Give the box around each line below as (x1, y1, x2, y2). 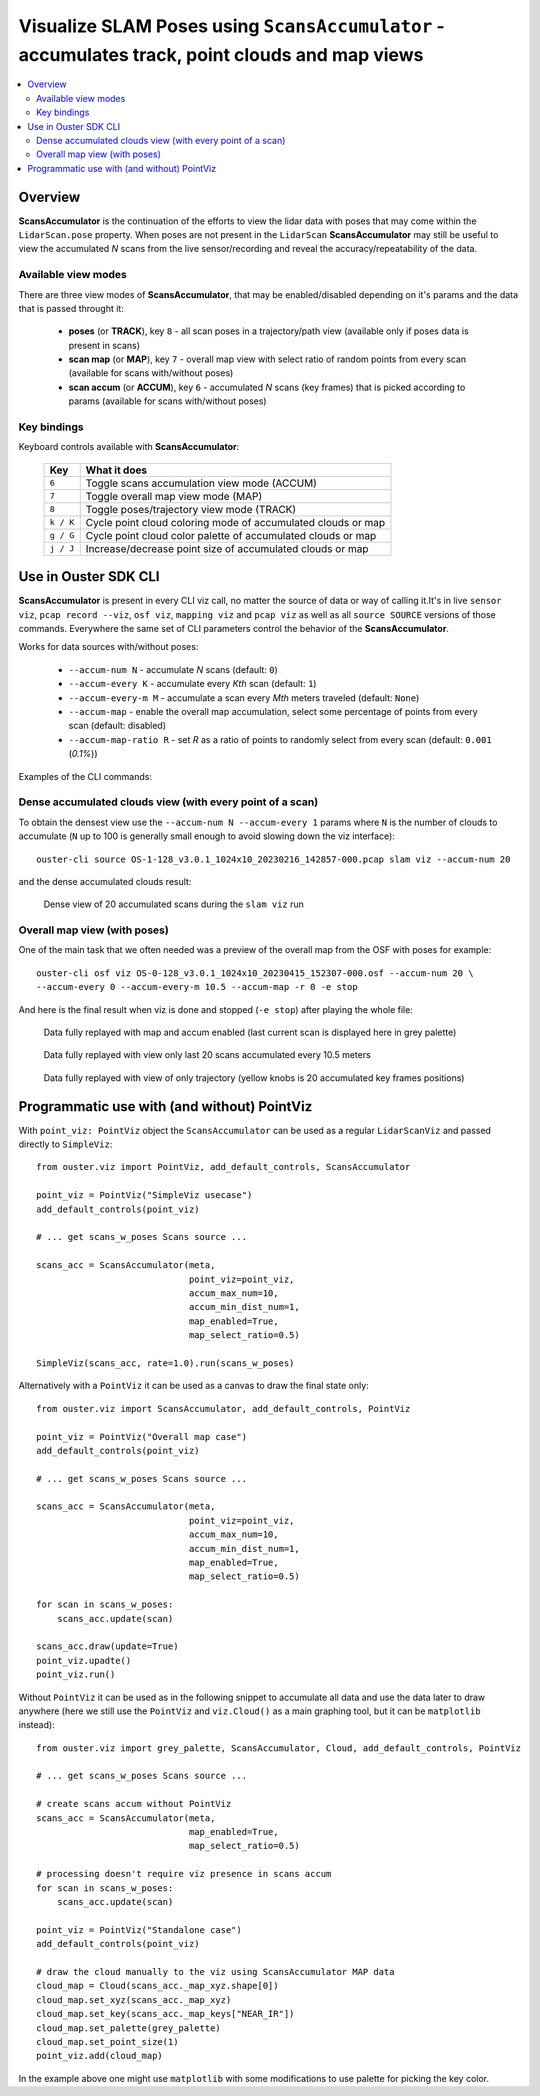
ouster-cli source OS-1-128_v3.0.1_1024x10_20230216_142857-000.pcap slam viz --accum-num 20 (36, 853, 511, 865)
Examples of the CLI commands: (18, 770, 152, 782)
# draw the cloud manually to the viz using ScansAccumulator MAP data (36, 1966, 395, 1977)
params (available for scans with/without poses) (68, 395, 267, 407)
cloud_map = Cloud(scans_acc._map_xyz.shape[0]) (36, 1980, 279, 1992)
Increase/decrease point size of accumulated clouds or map (85, 541, 369, 555)
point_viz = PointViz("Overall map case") (36, 1431, 248, 1442)
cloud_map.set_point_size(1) (36, 2036, 179, 2047)
